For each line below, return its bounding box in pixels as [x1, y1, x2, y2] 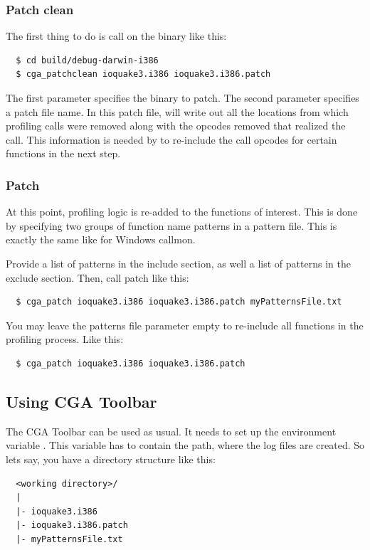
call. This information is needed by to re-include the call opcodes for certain [6, 132, 337, 147]
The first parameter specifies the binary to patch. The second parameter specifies [6, 90, 359, 105]
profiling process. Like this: [6, 332, 124, 347]
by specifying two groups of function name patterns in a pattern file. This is [6, 218, 337, 233]
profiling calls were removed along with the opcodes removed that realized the [6, 118, 346, 133]
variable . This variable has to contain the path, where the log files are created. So [6, 438, 365, 453]
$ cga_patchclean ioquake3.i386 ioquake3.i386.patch [16, 69, 271, 80]
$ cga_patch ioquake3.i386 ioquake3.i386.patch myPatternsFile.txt [16, 297, 342, 307]
